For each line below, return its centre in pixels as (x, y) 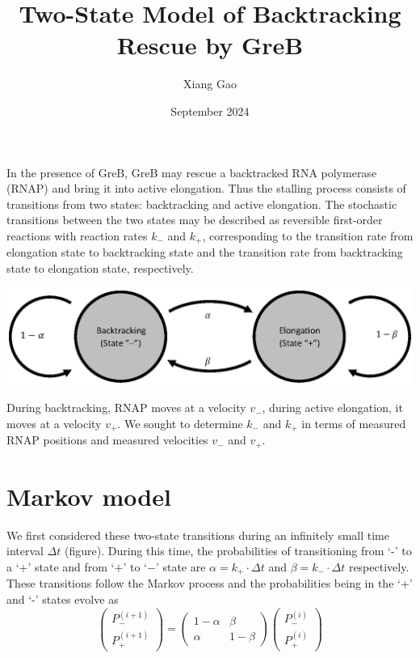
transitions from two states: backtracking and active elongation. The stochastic (202, 204)
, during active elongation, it (332, 408)
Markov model (89, 496)
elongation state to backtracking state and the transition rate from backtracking (205, 252)
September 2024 (210, 110)
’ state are (181, 567)
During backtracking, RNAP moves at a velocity (126, 408)
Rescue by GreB (210, 45)
